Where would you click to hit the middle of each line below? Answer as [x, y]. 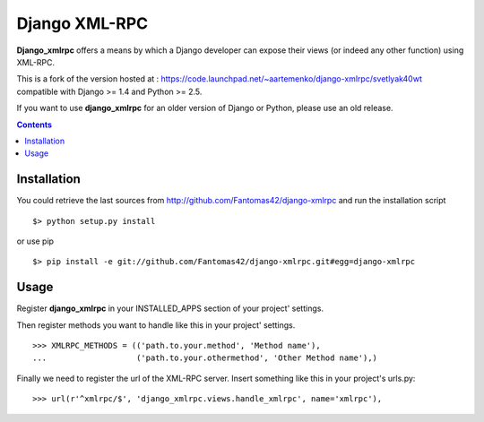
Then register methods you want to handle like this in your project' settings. [156, 325]
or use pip [35, 241]
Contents [35, 125]
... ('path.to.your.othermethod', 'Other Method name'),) [205, 358]
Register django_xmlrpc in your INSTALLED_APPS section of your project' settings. [170, 308]
